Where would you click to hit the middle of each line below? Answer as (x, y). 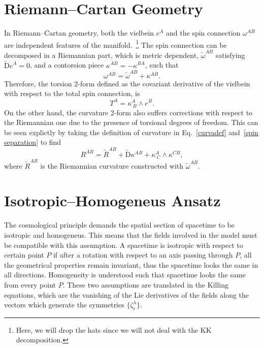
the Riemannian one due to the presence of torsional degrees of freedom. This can (131, 122)
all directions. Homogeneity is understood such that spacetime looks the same (125, 275)
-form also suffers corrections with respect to (183, 112)
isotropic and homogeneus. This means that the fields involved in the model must (131, 234)
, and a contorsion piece (67, 65)
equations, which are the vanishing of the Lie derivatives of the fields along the (127, 294)
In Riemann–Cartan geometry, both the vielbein (79, 33)
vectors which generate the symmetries (64, 305)
